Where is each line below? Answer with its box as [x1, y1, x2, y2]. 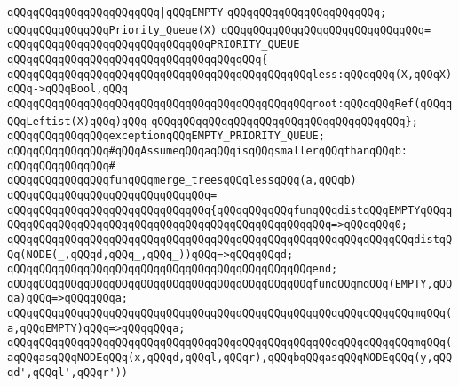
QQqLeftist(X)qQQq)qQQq [7, 114, 147, 128]
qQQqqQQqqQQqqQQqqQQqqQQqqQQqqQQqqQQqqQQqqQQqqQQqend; [7, 263, 338, 276]
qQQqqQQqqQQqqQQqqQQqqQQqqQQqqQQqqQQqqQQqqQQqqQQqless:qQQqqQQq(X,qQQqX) [7, 67, 453, 81]
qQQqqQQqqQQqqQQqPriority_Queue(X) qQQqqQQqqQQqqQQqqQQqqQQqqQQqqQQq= [7, 23, 431, 36]
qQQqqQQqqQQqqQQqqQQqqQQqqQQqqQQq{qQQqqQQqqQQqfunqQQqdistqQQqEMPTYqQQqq [7, 203, 453, 217]
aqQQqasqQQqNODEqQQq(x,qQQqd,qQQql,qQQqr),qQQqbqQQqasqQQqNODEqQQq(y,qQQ [7, 351, 453, 365]
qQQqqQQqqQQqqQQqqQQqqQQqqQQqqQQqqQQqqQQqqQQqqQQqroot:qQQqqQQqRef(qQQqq [7, 97, 453, 110]
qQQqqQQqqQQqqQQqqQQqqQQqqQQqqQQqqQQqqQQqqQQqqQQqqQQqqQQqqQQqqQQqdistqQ [7, 232, 453, 246]
